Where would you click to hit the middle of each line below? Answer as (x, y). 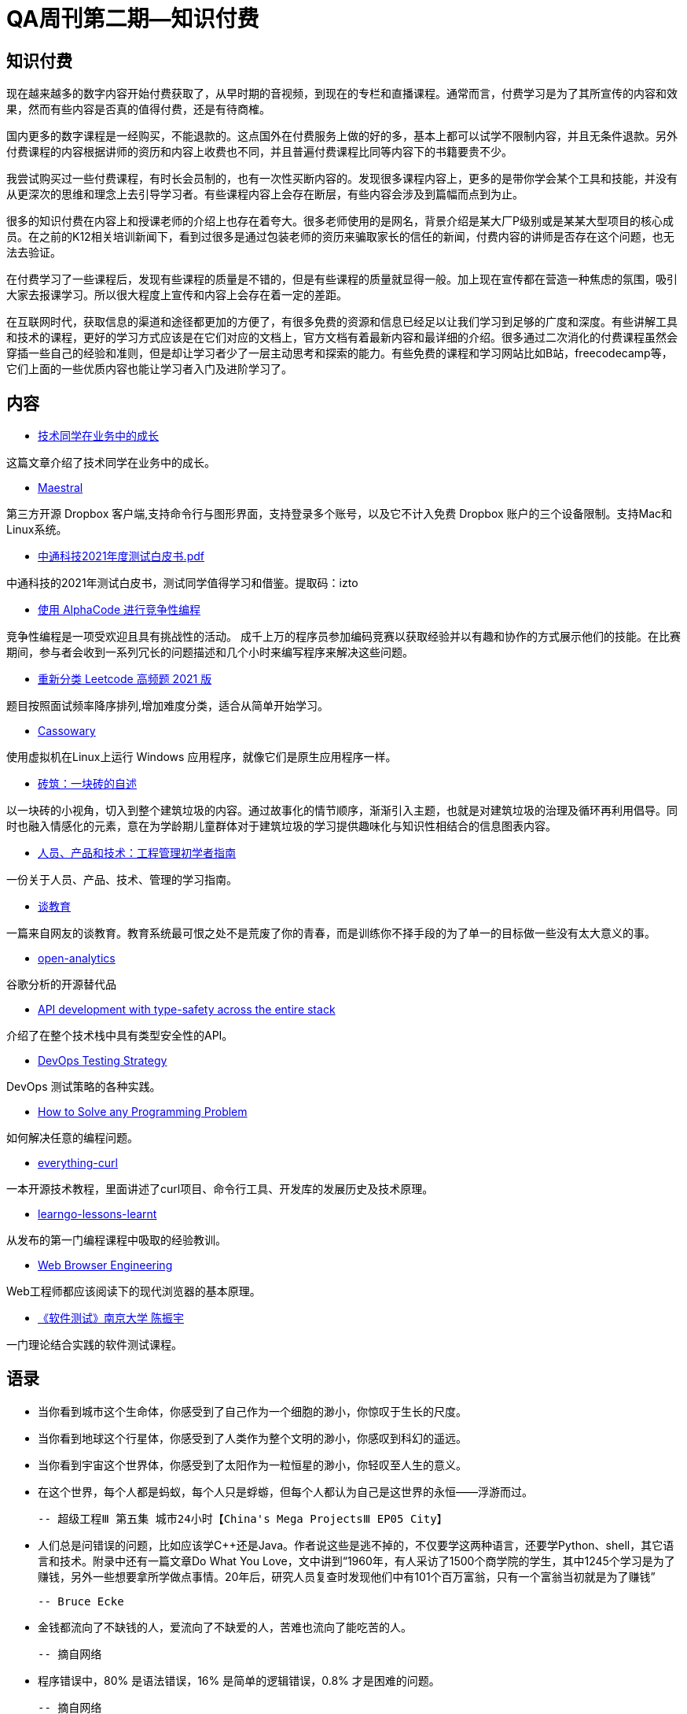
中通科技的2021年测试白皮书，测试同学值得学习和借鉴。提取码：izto (182, 583)
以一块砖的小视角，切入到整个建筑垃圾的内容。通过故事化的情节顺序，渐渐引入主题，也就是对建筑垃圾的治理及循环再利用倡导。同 (342, 811)
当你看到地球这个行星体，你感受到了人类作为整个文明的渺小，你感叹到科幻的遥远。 (252, 1438)
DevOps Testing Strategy (103, 1061)
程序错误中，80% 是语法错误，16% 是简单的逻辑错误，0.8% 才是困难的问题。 (239, 1680)
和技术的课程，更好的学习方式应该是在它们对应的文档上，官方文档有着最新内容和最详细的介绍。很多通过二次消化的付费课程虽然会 (342, 338)
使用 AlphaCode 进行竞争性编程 (119, 610)
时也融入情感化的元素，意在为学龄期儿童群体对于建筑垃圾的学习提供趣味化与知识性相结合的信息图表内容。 (281, 826)
